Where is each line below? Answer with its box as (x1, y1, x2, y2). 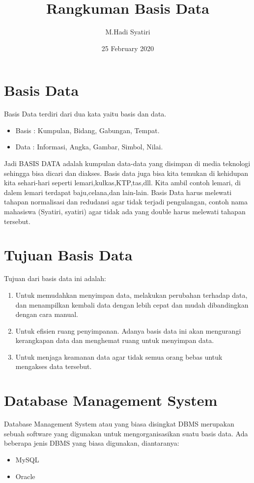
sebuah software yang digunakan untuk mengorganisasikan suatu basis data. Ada (4, 428, 248, 438)
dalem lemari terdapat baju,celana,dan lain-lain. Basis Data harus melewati (4, 187, 232, 197)
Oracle (15, 471, 35, 481)
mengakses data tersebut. (15, 361, 92, 371)
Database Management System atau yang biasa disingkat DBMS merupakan (4, 419, 234, 429)
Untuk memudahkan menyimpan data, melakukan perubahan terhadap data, (15, 289, 248, 300)
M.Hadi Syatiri (105, 27, 150, 37)
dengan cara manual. (15, 309, 79, 319)
